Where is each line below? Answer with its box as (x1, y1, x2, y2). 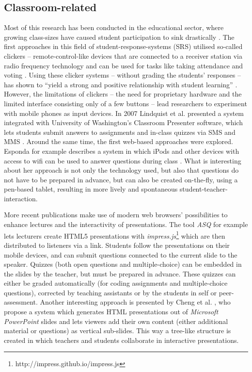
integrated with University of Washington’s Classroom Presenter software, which (4, 117, 243, 128)
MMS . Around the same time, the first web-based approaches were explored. (4, 136, 233, 146)
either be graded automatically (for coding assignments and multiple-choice (4, 278, 228, 288)
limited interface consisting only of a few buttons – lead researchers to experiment (4, 98, 247, 108)
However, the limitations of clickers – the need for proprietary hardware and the (4, 89, 242, 99)
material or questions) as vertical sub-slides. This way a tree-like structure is (4, 325, 231, 336)
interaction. (4, 193, 38, 203)
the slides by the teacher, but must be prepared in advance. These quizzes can (4, 268, 236, 278)
